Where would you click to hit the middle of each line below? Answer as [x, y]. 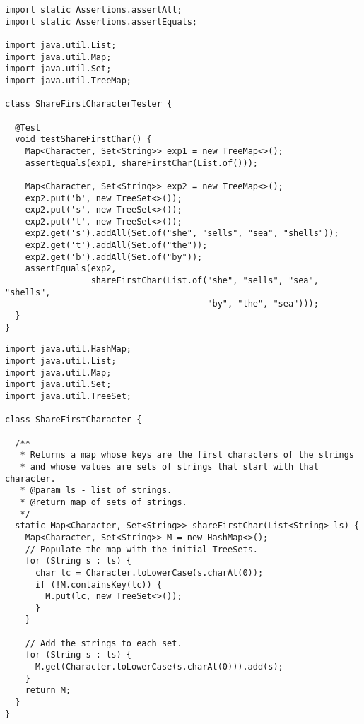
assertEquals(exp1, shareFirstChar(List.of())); [141, 163]
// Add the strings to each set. [104, 643]
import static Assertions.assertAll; [94, 10]
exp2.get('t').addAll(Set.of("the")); [116, 245]
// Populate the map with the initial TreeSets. [141, 549]
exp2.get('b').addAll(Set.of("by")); [114, 257]
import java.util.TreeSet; [68, 396]
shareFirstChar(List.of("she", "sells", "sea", [205, 281]
